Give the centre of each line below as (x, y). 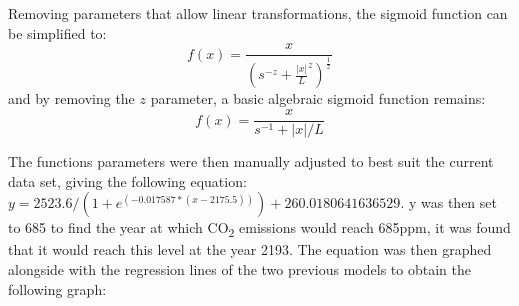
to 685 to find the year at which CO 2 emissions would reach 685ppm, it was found (259, 229)
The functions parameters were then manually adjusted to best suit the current (251, 161)
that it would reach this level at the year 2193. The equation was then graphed (250, 249)
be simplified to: (57, 32)
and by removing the (71, 98)
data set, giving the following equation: (127, 180)
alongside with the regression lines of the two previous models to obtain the (239, 269)
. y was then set (448, 202)
